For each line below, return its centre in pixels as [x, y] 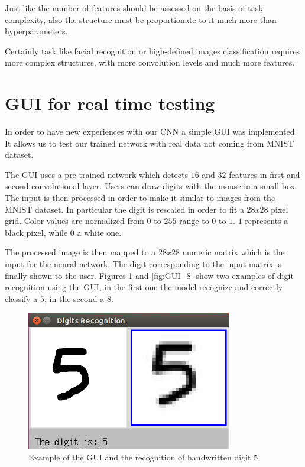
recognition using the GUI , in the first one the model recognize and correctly [144, 287]
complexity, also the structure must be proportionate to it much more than [141, 19]
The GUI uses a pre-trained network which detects [96, 174]
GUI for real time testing [110, 103]
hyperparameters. [36, 31]
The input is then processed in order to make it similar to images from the [140, 198]
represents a [267, 221]
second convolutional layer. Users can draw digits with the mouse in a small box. [151, 186]
